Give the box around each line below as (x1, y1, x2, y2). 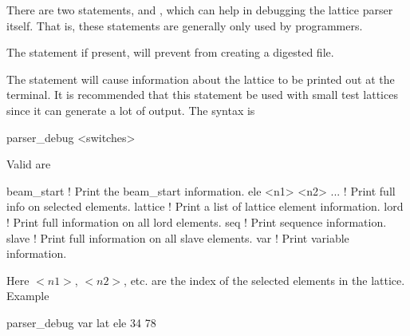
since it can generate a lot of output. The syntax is (6, 101, 255, 118)
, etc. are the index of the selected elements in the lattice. (124, 271, 405, 288)
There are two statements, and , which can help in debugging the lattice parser (6, 2, 393, 18)
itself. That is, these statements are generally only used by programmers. (6, 17, 363, 34)
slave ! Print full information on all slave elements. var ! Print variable (6, 229, 349, 246)
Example (6, 287, 49, 304)
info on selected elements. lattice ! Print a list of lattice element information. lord (6, 198, 404, 215)
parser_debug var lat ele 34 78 (6, 314, 156, 330)
